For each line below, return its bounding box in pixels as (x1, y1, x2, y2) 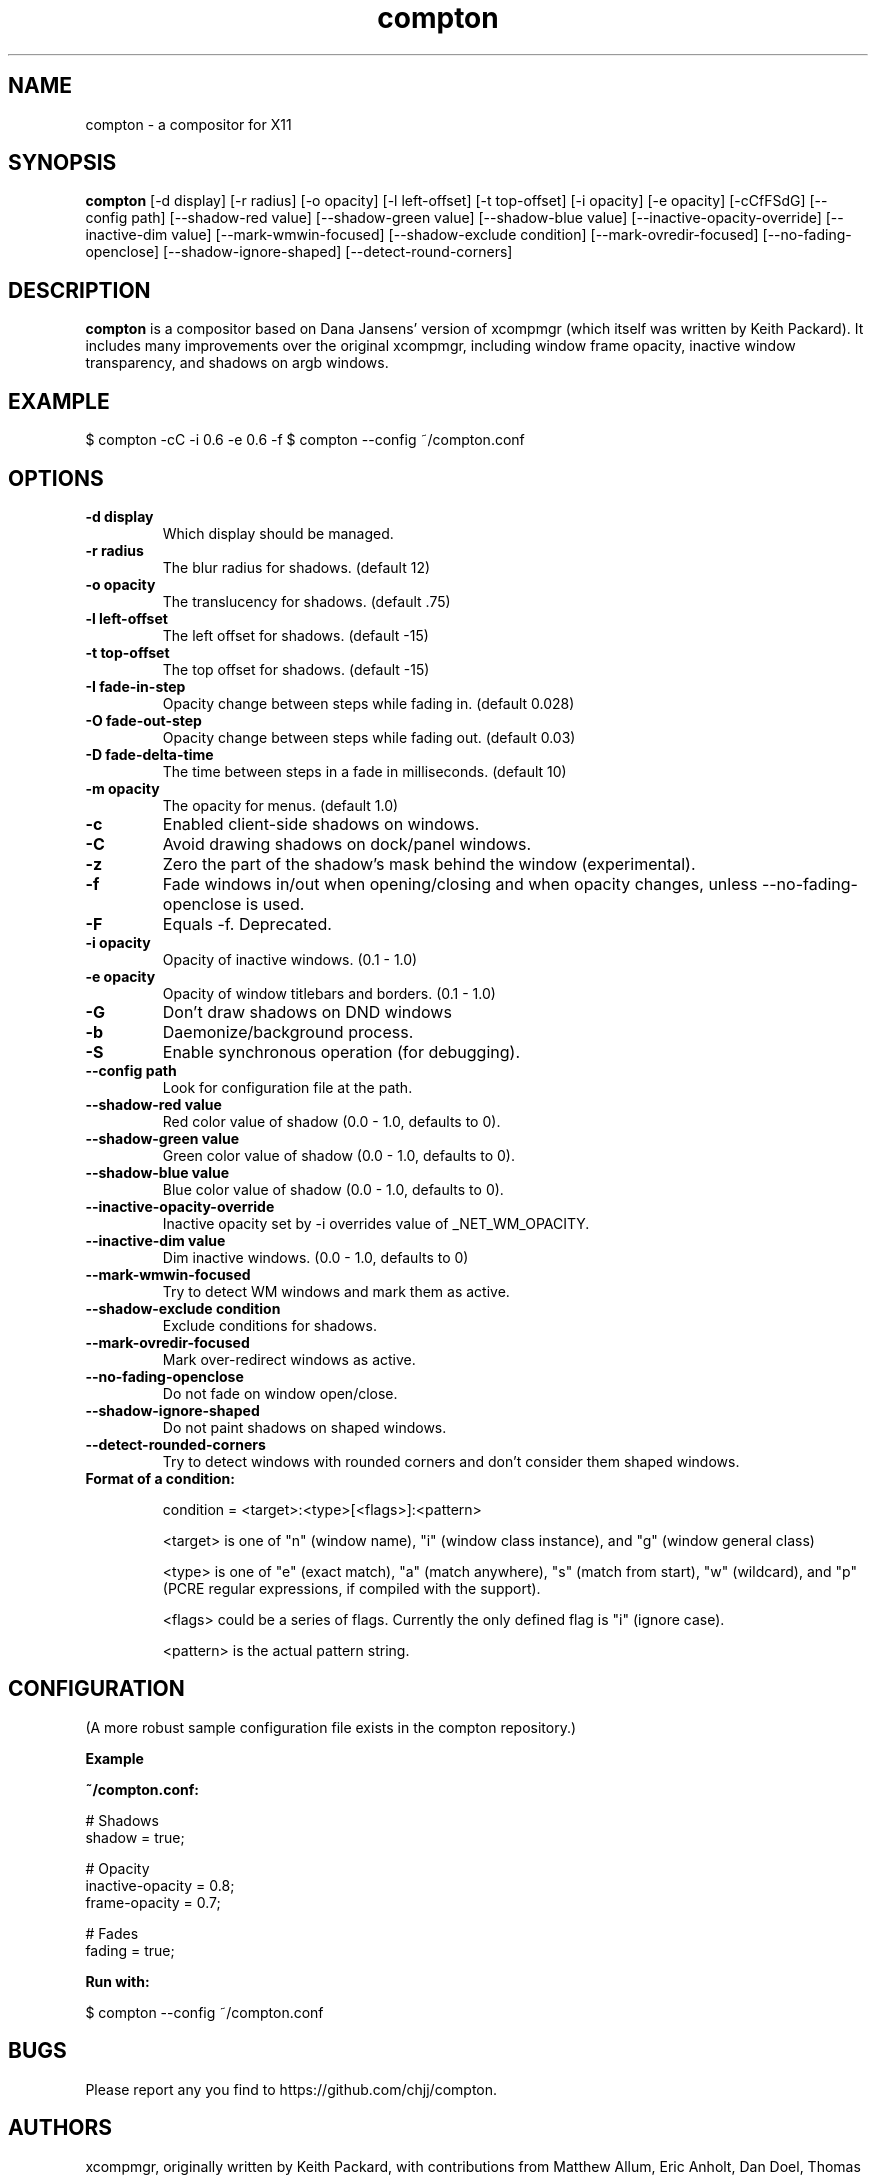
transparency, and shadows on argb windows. (85, 354, 389, 372)
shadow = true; (85, 1828, 185, 1846)
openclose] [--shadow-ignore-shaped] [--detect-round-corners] (85, 243, 513, 261)
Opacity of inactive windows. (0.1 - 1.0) (162, 950, 418, 968)
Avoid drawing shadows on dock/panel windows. (162, 833, 532, 854)
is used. (245, 893, 305, 914)
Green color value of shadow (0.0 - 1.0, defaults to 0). (162, 1146, 515, 1164)
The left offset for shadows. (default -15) (162, 626, 429, 644)
